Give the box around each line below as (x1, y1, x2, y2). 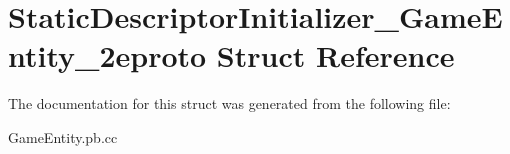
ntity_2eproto (8, 35, 207, 76)
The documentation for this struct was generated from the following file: (8, 93, 451, 114)
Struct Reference (216, 35, 455, 76)
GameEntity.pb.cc (8, 126, 118, 147)
